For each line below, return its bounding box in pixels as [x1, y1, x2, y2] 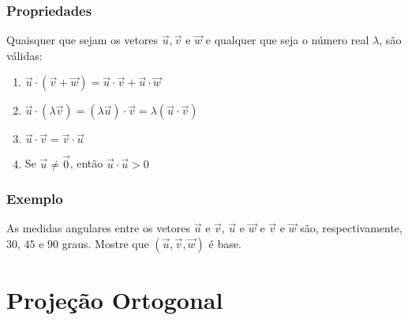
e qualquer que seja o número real [205, 32, 369, 48]
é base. [208, 235, 241, 252]
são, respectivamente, [300, 220, 402, 236]
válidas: [6, 47, 43, 63]
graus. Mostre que [62, 235, 149, 252]
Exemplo [6, 189, 63, 209]
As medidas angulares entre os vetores [6, 220, 191, 236]
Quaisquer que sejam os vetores [6, 32, 159, 48]
